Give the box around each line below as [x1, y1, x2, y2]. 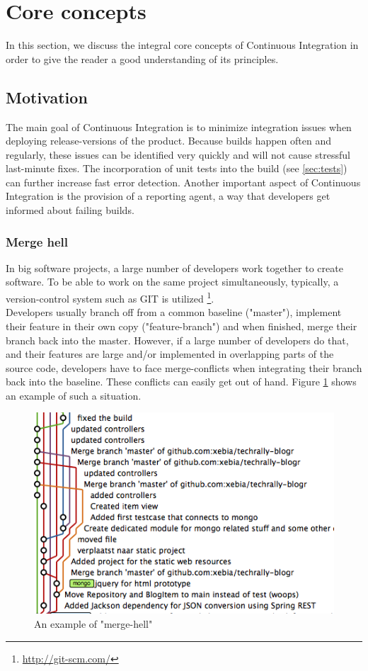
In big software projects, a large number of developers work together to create [6, 260, 343, 275]
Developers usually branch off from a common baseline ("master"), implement [6, 305, 342, 320]
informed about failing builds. [6, 203, 134, 218]
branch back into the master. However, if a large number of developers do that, [6, 332, 349, 347]
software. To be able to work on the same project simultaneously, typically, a [6, 274, 339, 289]
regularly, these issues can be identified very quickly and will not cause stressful [6, 147, 350, 162]
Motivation [6, 86, 88, 108]
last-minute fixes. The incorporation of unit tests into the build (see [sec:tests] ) [6, 161, 347, 176]
